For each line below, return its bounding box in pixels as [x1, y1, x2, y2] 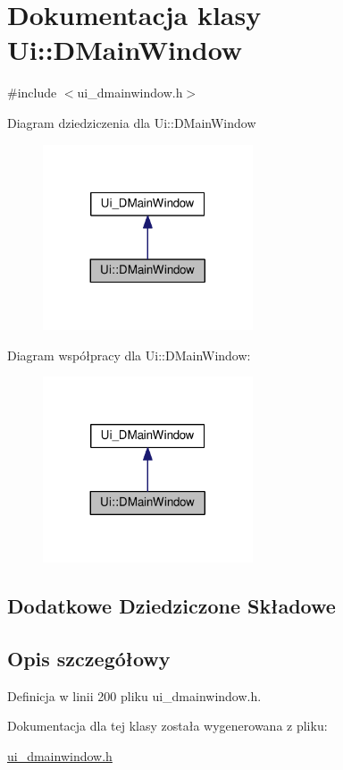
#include [7, 83, 57, 102]
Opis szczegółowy [7, 645, 171, 673]
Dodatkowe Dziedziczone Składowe [7, 592, 336, 620]
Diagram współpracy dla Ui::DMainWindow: [7, 345, 251, 364]
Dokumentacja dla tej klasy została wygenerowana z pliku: [7, 716, 328, 735]
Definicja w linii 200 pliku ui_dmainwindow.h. [7, 686, 262, 705]
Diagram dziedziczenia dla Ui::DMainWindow [7, 113, 256, 131]
